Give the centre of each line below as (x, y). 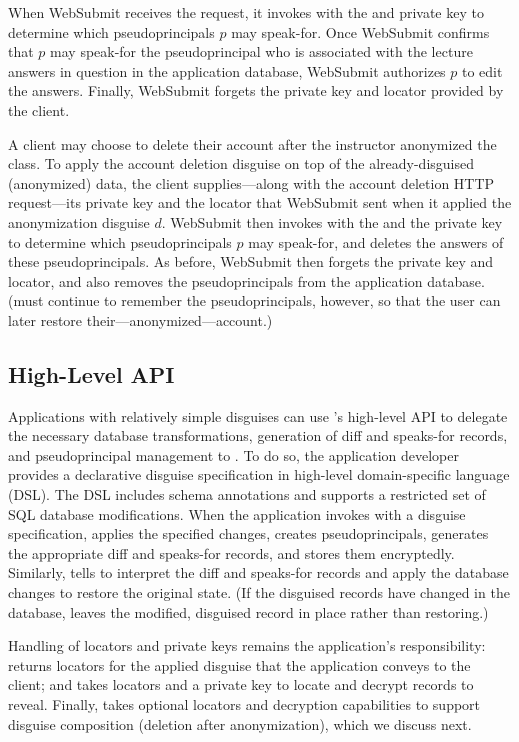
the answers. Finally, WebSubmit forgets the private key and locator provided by (256, 90)
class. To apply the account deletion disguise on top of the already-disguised (241, 163)
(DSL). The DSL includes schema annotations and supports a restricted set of (247, 494)
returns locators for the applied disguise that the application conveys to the (239, 664)
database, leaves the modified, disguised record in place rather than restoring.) (248, 611)
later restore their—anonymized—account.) (140, 319)
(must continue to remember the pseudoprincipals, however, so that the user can (254, 300)
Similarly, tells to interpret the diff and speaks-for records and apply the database (258, 572)
